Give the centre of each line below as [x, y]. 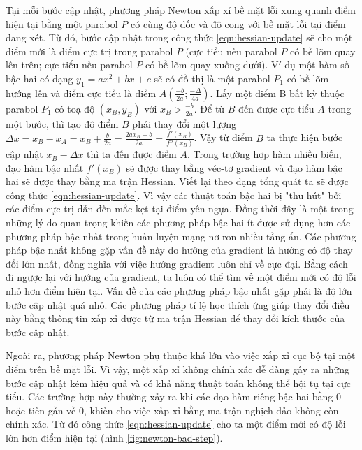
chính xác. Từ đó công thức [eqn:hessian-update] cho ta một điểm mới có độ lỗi [176, 424]
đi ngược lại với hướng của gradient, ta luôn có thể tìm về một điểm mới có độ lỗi [181, 277]
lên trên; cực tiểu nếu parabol [69, 65]
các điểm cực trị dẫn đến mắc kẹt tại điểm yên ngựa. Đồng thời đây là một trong [180, 209]
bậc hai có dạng [39, 78]
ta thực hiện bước [305, 137]
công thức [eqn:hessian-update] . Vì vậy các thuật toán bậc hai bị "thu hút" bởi [174, 195]
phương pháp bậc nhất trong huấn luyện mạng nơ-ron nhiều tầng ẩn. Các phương [181, 236]
